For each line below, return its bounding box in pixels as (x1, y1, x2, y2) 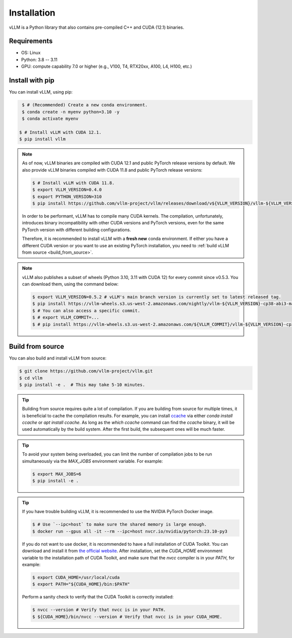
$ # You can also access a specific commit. (32, 308, 141, 313)
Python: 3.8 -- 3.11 (21, 57, 58, 62)
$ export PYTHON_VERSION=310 (32, 194, 102, 199)
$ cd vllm (19, 375, 43, 380)
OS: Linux (21, 50, 41, 56)
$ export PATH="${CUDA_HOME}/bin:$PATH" (32, 581, 130, 587)
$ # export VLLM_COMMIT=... (32, 315, 99, 320)
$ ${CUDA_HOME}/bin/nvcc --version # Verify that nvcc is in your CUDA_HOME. (32, 614, 222, 619)
